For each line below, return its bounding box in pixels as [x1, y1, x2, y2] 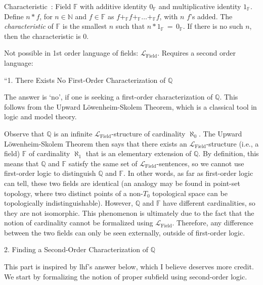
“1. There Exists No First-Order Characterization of [4, 74, 166, 85]
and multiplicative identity [158, 1, 241, 11]
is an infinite [54, 128, 93, 138]
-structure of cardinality [111, 128, 186, 138]
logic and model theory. [4, 111, 77, 122]
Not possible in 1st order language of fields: [4, 47, 139, 58]
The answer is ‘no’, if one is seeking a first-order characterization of [4, 91, 213, 102]
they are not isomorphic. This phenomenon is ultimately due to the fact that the [4, 207, 254, 218]
